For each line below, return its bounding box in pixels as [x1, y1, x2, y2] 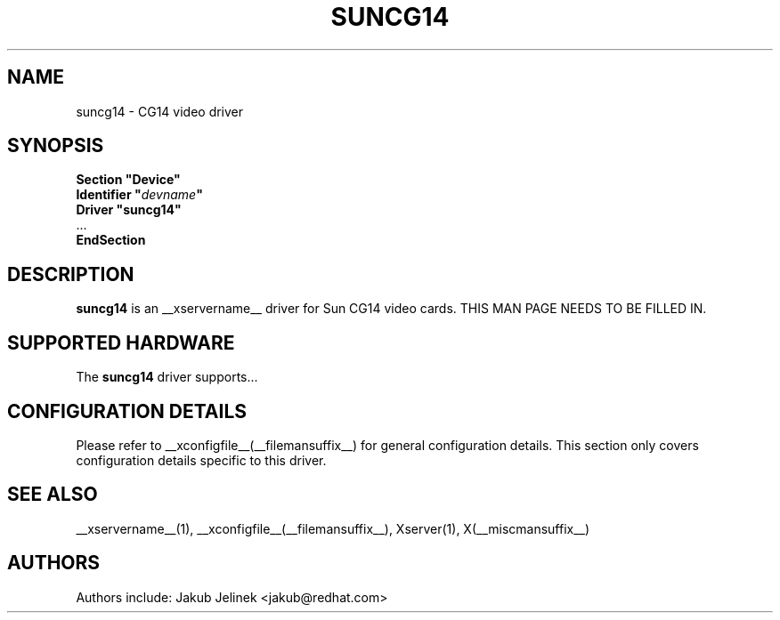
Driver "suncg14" [76, 202, 182, 218]
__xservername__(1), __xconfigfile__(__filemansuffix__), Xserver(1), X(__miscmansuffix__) [76, 520, 590, 536]
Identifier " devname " [76, 187, 203, 203]
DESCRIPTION [7, 262, 134, 286]
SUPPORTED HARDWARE [7, 331, 235, 354]
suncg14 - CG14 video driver [76, 103, 244, 119]
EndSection [76, 232, 146, 248]
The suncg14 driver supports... [76, 369, 258, 385]
